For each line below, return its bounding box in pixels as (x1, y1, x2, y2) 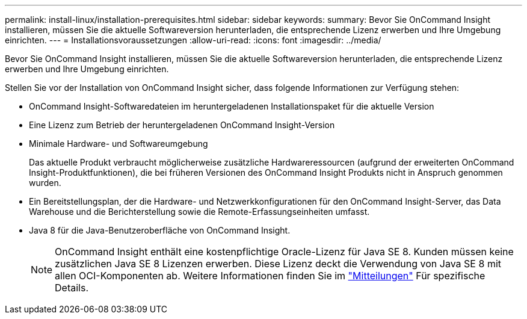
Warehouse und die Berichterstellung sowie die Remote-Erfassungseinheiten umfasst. (29, 206, 370, 217)
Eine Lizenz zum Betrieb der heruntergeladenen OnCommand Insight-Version (29, 120, 335, 130)
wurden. (29, 178, 61, 188)
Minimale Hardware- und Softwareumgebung (29, 138, 208, 149)
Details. (55, 282, 89, 294)
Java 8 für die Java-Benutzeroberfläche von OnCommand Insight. (29, 225, 291, 235)
